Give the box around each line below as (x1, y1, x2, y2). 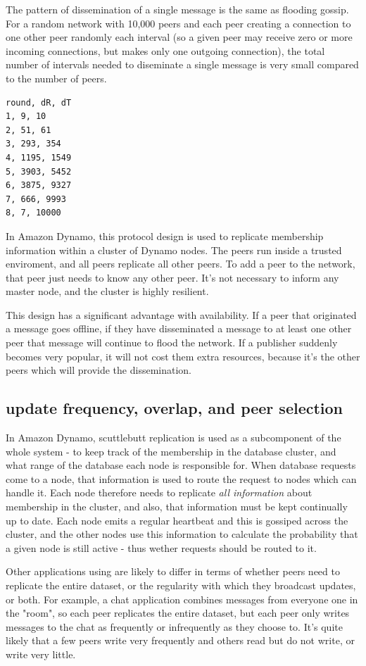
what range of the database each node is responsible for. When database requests (6, 458, 356, 472)
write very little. (6, 646, 76, 661)
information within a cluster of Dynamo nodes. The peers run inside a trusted (6, 242, 342, 257)
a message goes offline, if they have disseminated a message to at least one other (6, 321, 352, 336)
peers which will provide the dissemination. (6, 363, 191, 377)
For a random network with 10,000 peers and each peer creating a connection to (6, 15, 351, 30)
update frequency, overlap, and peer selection (6, 397, 343, 419)
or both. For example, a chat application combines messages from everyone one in (6, 591, 358, 606)
